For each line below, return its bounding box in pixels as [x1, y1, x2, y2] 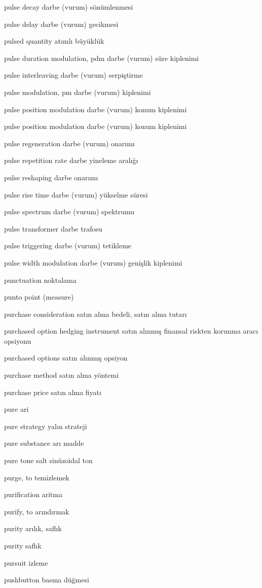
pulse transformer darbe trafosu [4, 223, 102, 234]
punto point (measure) [4, 291, 74, 302]
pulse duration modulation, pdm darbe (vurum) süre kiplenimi [4, 52, 199, 63]
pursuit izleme [4, 557, 48, 568]
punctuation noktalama [4, 274, 77, 285]
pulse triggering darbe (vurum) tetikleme [4, 240, 132, 251]
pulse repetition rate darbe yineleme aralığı [4, 155, 138, 166]
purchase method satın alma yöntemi [4, 370, 119, 380]
